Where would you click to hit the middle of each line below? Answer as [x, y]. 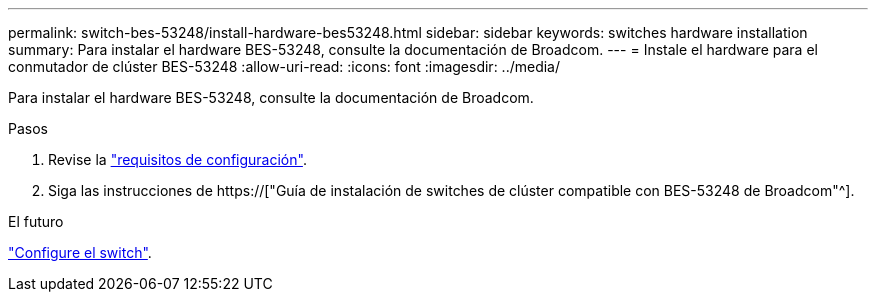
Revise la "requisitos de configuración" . [177, 159]
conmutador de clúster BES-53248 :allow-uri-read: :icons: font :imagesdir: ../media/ [284, 66]
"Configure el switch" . [80, 252]
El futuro [36, 221]
